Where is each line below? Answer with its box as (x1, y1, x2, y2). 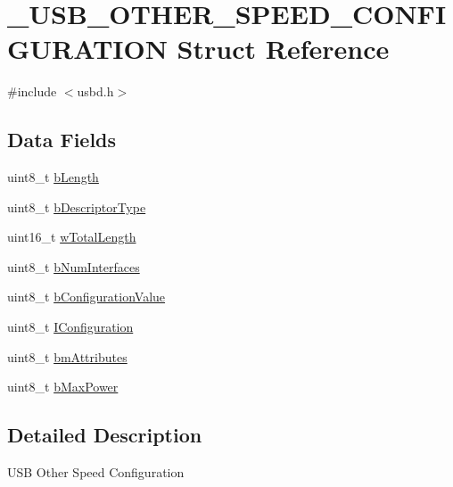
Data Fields (7, 126, 117, 153)
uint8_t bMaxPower (7, 377, 119, 396)
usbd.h (77, 82, 114, 101)
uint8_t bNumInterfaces (7, 257, 140, 276)
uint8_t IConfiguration (7, 318, 134, 336)
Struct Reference (177, 30, 390, 67)
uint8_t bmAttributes (7, 347, 128, 366)
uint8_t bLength (7, 168, 99, 186)
